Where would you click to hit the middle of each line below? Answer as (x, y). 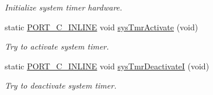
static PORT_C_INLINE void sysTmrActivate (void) (102, 27)
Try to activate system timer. (57, 46)
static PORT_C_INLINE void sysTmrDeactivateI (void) (107, 66)
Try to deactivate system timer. (61, 85)
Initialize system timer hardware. (64, 7)
